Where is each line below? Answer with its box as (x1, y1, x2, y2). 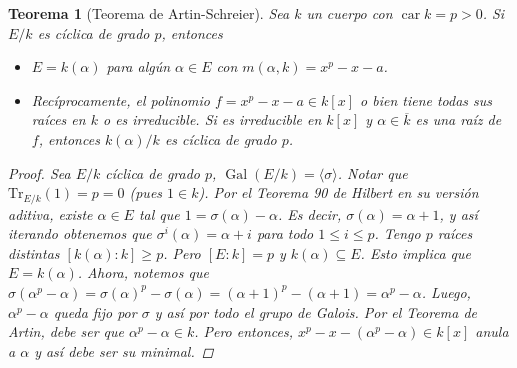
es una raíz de (415, 109, 502, 130)
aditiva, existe (8, 203, 93, 224)
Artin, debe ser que (8, 321, 124, 342)
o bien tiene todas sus (360, 89, 493, 110)
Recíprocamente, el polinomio (31, 89, 211, 110)
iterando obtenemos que (8, 223, 152, 244)
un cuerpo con (306, 3, 393, 23)
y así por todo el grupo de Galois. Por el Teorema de (154, 301, 478, 322)
